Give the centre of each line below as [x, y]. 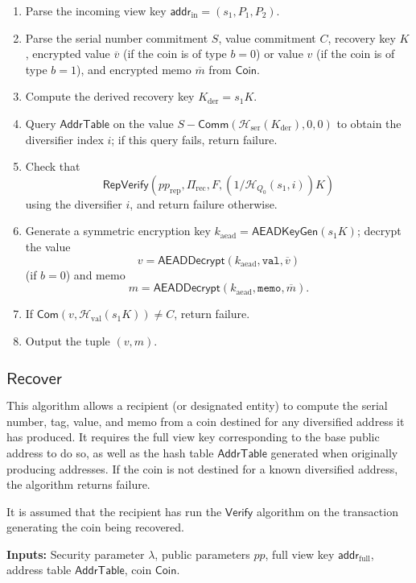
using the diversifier [74, 203]
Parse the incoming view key [96, 10]
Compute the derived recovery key [110, 96]
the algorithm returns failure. [78, 484]
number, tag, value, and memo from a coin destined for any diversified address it [206, 421]
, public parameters [202, 554]
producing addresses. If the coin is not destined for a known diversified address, [202, 468]
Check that [53, 166]
